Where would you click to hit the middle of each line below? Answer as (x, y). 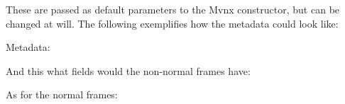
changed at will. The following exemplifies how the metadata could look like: (172, 23)
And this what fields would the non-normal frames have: (128, 70)
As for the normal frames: (62, 94)
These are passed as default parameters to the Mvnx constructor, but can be (173, 9)
